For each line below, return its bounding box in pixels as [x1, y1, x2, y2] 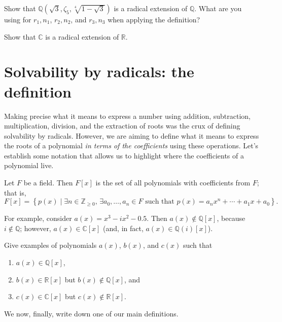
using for [4, 14, 31, 24]
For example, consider [4, 213, 72, 223]
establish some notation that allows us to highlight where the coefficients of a [4, 150, 244, 160]
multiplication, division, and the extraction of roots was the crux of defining [4, 120, 240, 131]
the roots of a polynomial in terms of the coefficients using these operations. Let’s [4, 140, 259, 151]
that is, [4, 187, 26, 198]
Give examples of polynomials [4, 240, 97, 250]
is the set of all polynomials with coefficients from [95, 177, 251, 188]
